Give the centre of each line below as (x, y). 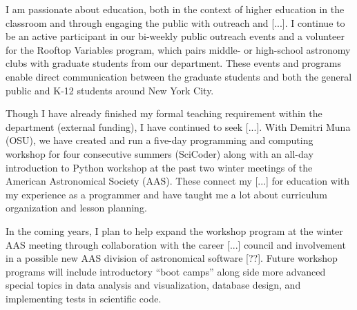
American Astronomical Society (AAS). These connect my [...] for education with (178, 181)
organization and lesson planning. (76, 208)
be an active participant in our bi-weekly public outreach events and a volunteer (175, 36)
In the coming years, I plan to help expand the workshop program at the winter (174, 230)
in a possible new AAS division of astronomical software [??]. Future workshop (172, 258)
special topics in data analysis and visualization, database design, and (153, 285)
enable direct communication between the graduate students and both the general (179, 76)
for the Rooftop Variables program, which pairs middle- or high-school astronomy (178, 49)
